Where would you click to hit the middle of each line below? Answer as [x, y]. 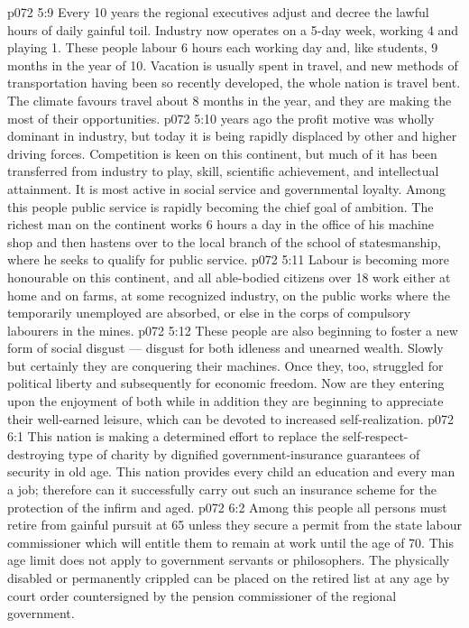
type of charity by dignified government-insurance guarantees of [244, 453]
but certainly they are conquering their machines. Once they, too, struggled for [225, 365]
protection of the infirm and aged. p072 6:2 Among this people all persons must [227, 507]
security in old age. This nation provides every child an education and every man [231, 471]
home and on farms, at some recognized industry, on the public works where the [229, 295]
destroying [36, 453]
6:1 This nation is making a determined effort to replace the [173, 436]
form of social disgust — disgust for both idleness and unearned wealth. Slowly [225, 348]
